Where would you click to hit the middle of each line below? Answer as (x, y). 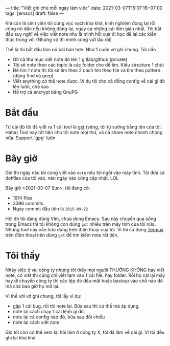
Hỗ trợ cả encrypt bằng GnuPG (45, 92)
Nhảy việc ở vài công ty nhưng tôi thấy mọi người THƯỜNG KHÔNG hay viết (85, 270)
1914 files (22, 198)
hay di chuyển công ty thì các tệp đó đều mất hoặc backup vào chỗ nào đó (84, 280)
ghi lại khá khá (20, 337)
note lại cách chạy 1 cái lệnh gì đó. (49, 311)
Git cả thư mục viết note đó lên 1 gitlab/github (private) (70, 59)
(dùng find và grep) (33, 76)
